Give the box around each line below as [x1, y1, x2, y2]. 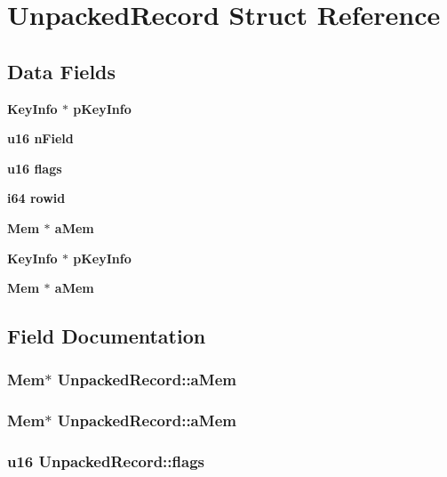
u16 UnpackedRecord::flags [7, 450, 204, 473]
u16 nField [7, 129, 74, 148]
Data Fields [7, 57, 116, 85]
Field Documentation [7, 322, 206, 350]
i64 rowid [7, 189, 66, 207]
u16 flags [7, 158, 62, 177]
